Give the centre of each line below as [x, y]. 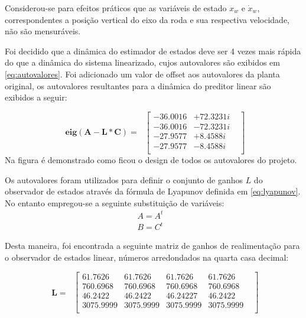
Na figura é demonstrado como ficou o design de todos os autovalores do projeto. [151, 159]
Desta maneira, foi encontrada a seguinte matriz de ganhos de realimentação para [152, 246]
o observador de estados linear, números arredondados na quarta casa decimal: [147, 257]
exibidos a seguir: [36, 97]
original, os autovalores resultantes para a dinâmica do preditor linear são [138, 85]
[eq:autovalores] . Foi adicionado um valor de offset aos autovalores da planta [142, 74]
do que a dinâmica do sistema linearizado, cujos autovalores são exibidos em [143, 62]
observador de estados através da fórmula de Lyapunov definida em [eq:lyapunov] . [153, 191]
